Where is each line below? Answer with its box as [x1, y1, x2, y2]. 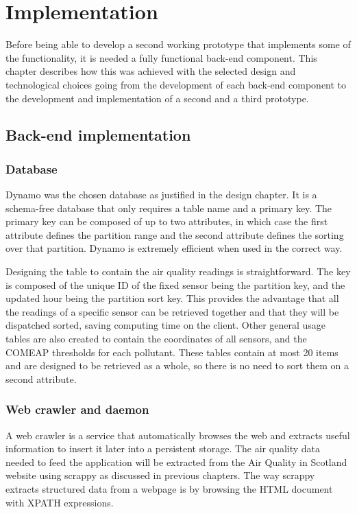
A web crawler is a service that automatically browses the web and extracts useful [5, 428, 350, 442]
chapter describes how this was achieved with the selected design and [5, 64, 296, 78]
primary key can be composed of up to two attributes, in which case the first [5, 214, 328, 229]
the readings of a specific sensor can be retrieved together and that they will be [5, 304, 339, 318]
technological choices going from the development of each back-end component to [5, 77, 347, 91]
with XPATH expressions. [5, 495, 114, 509]
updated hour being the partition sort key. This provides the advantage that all [5, 291, 339, 305]
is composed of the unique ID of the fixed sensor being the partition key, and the [5, 277, 345, 292]
